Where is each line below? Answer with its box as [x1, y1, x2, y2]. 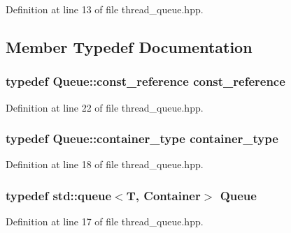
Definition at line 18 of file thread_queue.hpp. [6, 157, 204, 172]
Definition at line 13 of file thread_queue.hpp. [6, 2, 204, 16]
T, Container [126, 186, 201, 204]
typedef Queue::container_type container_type [6, 130, 278, 147]
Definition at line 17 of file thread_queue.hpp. [6, 214, 204, 229]
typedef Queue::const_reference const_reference [6, 73, 285, 90]
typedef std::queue [6, 186, 112, 204]
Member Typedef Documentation [6, 36, 253, 57]
